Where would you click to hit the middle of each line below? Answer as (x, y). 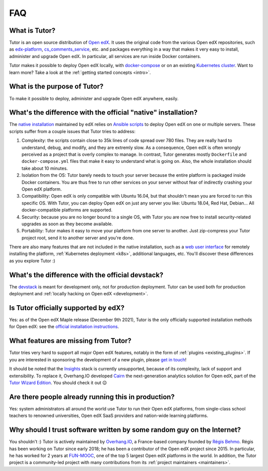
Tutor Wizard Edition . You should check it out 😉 (58, 383)
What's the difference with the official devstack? (86, 275)
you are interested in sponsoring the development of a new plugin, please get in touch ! (98, 359)
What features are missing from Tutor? (70, 341)
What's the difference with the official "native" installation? (103, 112)
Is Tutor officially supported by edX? (67, 308)
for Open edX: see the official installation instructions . (64, 327)
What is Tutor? (32, 31)
